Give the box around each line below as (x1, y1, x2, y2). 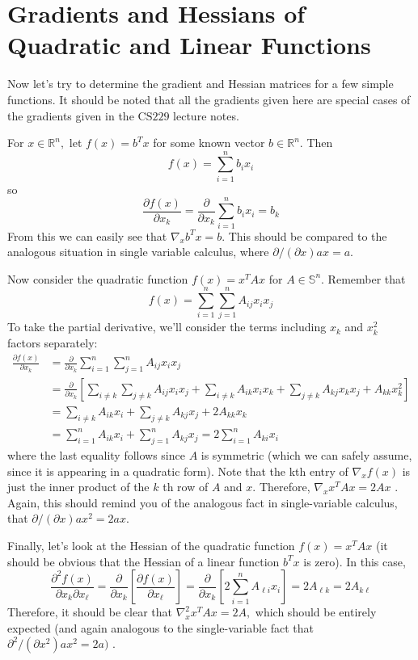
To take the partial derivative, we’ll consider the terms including (7, 318, 327, 335)
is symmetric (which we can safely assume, (201, 447, 412, 464)
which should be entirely (255, 603, 377, 620)
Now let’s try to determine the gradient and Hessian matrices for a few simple (7, 75, 394, 92)
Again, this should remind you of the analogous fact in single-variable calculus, (7, 494, 398, 511)
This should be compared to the (228, 227, 387, 244)
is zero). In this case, (303, 553, 406, 570)
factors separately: (7, 334, 98, 351)
